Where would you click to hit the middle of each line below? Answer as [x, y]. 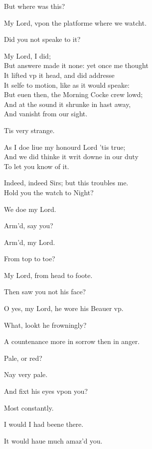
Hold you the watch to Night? [49, 192]
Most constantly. [29, 407]
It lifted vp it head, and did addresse [59, 75]
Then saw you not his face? [45, 292]
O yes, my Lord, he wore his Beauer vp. [64, 308]
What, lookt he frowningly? [45, 325]
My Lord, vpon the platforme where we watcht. [75, 22]
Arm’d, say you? [29, 225]
